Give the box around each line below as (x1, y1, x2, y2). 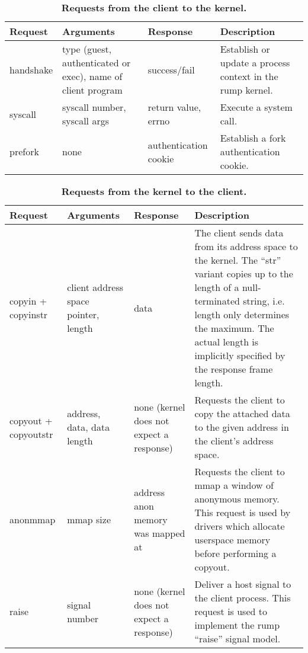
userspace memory (194, 533, 271, 546)
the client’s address (194, 434, 274, 447)
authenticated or (62, 56, 131, 69)
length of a (194, 280, 239, 294)
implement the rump (194, 618, 280, 632)
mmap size (67, 512, 111, 526)
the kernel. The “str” (194, 253, 281, 267)
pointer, (67, 308, 100, 321)
